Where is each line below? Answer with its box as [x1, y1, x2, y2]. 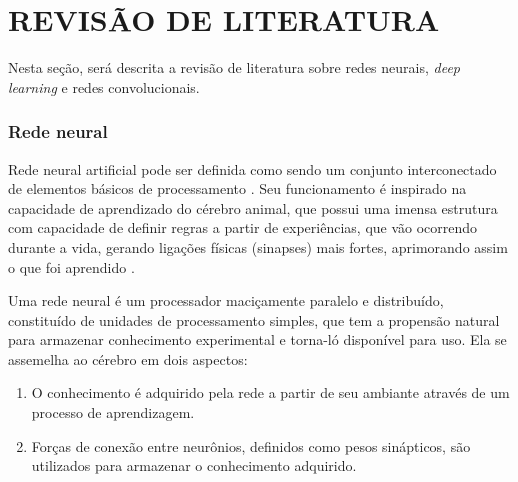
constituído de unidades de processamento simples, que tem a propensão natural [8, 309, 500, 330]
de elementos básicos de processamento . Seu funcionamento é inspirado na [8, 178, 467, 199]
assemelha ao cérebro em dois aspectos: [8, 348, 248, 369]
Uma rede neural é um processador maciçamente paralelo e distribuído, [8, 290, 444, 311]
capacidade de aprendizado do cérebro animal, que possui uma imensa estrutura [8, 197, 498, 218]
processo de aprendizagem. [31, 402, 195, 423]
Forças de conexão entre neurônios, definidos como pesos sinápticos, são [31, 435, 471, 456]
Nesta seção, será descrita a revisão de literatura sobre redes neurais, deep [8, 57, 461, 78]
